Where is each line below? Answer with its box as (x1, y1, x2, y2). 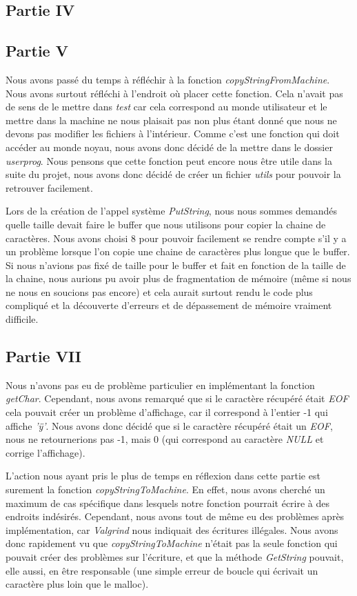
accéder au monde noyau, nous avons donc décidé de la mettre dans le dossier (6, 139, 333, 154)
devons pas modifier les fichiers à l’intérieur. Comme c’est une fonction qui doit (6, 126, 340, 141)
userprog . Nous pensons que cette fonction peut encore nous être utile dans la (6, 153, 332, 168)
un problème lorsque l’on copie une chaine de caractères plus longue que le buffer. (6, 244, 350, 259)
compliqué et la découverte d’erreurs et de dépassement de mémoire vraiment (6, 298, 332, 312)
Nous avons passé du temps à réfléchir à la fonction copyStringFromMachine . (6, 72, 330, 86)
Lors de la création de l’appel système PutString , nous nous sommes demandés (6, 203, 338, 218)
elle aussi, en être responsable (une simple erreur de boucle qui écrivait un (6, 563, 318, 577)
